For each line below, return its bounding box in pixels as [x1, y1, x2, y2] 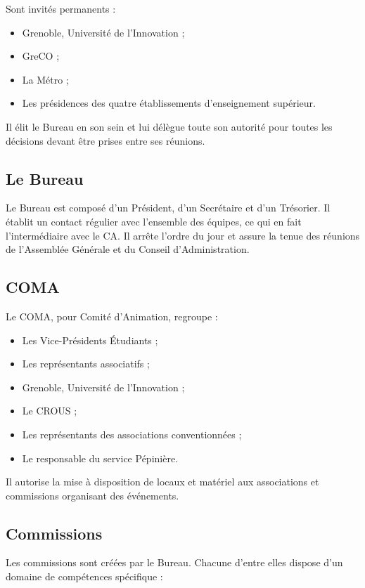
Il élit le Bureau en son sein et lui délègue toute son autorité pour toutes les [6, 119, 333, 133]
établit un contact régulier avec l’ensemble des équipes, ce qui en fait [6, 214, 302, 228]
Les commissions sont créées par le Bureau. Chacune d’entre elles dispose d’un [6, 555, 343, 570]
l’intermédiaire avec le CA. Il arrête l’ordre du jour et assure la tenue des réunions [6, 228, 360, 242]
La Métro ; [22, 72, 69, 86]
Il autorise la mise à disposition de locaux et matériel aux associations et [6, 474, 319, 489]
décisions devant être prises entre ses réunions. [6, 133, 205, 148]
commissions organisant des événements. [6, 488, 179, 502]
